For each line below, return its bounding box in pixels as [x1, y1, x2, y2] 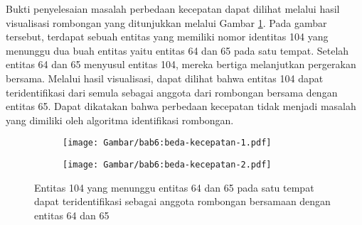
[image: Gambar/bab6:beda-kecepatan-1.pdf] [63, 138, 272, 148]
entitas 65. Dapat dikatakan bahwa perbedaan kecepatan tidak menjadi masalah [6, 99, 356, 114]
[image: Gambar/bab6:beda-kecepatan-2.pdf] [63, 160, 272, 170]
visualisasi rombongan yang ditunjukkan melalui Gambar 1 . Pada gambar [6, 15, 327, 30]
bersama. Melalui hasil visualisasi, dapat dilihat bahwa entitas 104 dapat [6, 70, 324, 85]
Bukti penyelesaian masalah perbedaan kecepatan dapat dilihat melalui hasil [6, 1, 340, 16]
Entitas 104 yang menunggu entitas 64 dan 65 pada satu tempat [34, 180, 314, 194]
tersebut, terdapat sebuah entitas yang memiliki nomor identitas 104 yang [6, 29, 329, 44]
